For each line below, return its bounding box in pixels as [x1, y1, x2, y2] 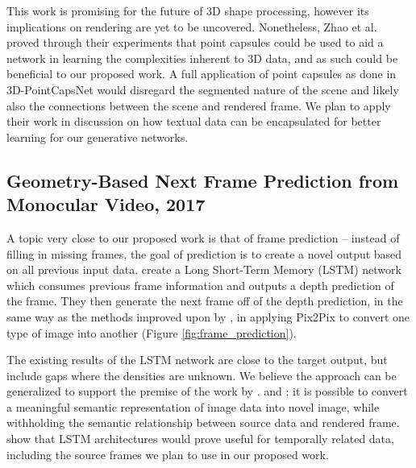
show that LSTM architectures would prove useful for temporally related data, [6, 430, 394, 447]
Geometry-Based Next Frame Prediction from [6, 168, 399, 193]
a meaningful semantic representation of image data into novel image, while [6, 398, 380, 415]
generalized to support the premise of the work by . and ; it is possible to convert [6, 383, 408, 400]
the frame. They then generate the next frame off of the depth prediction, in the [6, 292, 403, 309]
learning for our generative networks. [6, 128, 189, 145]
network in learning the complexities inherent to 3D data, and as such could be [6, 49, 398, 66]
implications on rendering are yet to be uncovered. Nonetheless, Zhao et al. [6, 18, 377, 35]
